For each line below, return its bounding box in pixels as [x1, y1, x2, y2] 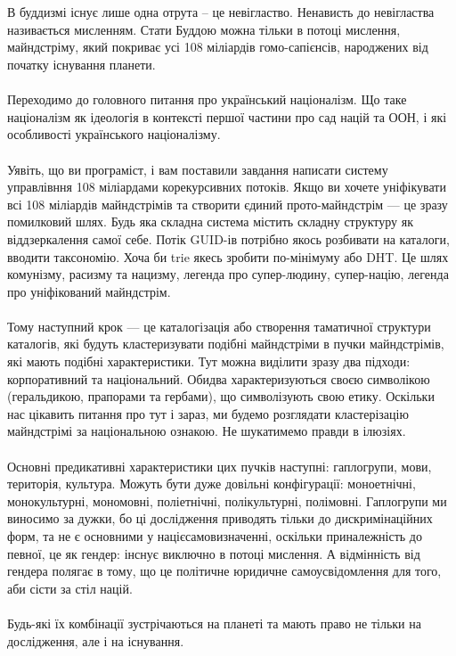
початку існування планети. [7, 54, 156, 73]
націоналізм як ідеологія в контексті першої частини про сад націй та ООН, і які [7, 107, 447, 126]
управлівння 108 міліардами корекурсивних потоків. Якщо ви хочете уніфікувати [7, 177, 446, 196]
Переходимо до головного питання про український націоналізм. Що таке [7, 90, 407, 109]
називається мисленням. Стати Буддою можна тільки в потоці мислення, [7, 20, 401, 38]
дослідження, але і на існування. [7, 631, 184, 650]
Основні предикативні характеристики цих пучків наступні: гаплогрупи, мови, [7, 456, 432, 475]
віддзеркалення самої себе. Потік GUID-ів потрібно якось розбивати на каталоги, [7, 229, 450, 248]
